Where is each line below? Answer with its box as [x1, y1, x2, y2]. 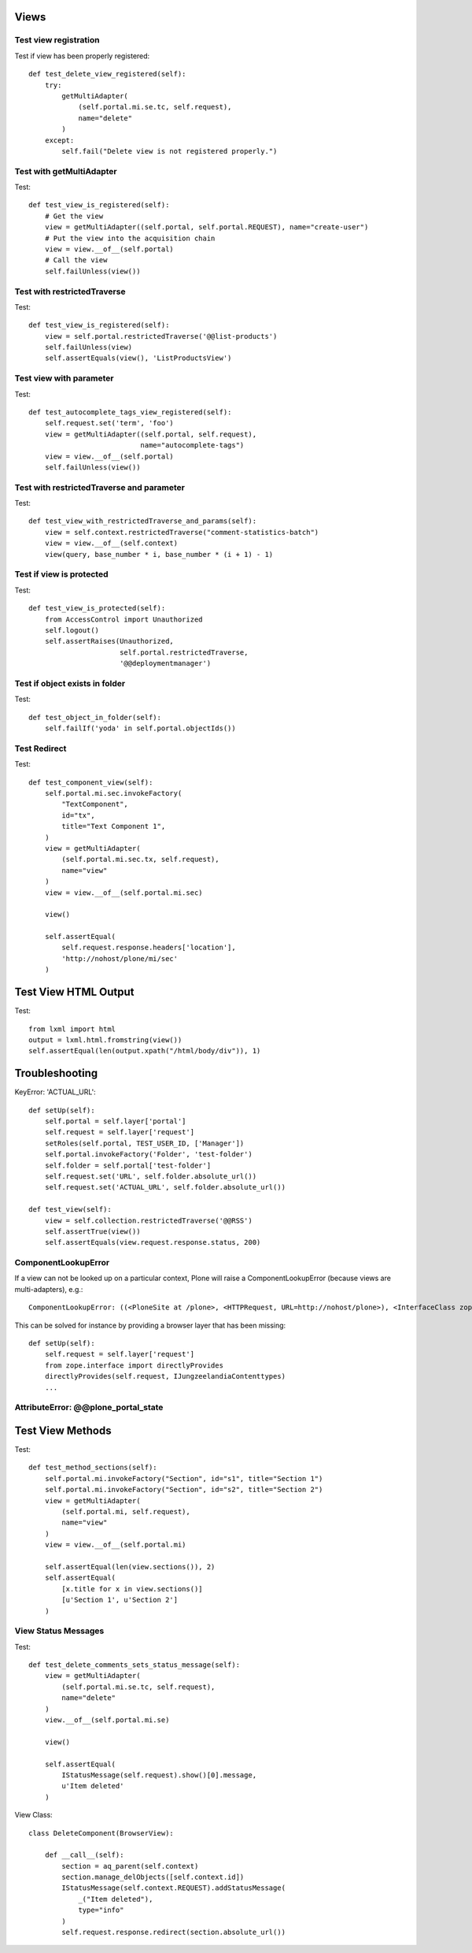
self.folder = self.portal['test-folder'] [44, 1160, 212, 1170]
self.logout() [44, 626, 100, 634]
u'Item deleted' [61, 1781, 124, 1791]
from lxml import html [28, 1024, 116, 1034]
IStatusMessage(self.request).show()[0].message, [61, 1770, 257, 1780]
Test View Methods [14, 1424, 112, 1437]
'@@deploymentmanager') [119, 659, 212, 668]
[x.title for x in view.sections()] [61, 1584, 204, 1593]
